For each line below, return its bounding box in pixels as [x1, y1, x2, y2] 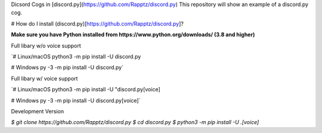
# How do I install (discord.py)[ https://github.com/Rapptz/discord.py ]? [11, 20, 184, 27]
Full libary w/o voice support [11, 42, 82, 49]
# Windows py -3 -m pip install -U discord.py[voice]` [11, 97, 141, 104]
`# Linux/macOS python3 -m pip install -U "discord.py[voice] [11, 86, 160, 93]
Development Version [11, 107, 64, 115]
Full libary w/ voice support [11, 75, 78, 82]
